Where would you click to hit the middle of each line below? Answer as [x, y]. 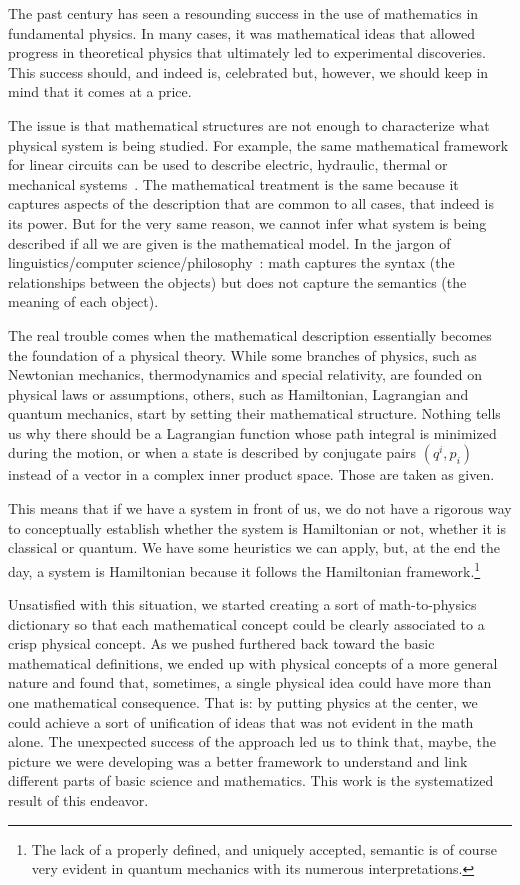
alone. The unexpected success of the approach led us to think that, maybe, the [252, 741]
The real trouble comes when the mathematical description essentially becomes [250, 334]
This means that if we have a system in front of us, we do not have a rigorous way [260, 508]
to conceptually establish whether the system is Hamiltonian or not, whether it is [257, 527]
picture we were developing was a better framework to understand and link [238, 760]
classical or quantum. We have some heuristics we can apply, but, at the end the [254, 547]
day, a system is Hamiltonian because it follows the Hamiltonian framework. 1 [244, 569]
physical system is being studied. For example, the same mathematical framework [258, 144]
